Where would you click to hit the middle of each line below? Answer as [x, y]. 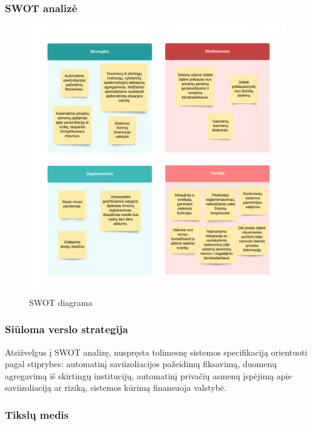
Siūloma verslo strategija [67, 329]
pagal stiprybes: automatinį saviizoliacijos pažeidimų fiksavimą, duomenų [141, 364]
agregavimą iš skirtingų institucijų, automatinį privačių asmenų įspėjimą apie [148, 375]
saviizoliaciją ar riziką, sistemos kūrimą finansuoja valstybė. [116, 387]
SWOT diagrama [61, 302]
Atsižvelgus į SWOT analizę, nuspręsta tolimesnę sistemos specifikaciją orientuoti [156, 352]
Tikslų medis [37, 414]
